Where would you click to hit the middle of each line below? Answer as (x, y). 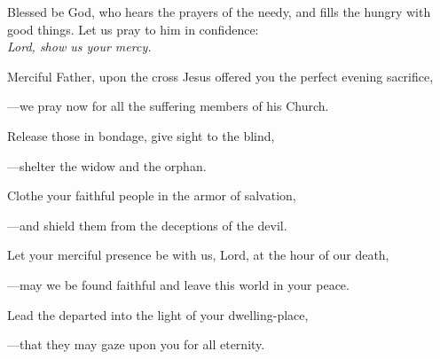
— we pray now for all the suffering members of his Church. (168, 106)
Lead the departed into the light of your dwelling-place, (158, 314)
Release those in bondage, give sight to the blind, (141, 135)
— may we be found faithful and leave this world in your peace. (178, 284)
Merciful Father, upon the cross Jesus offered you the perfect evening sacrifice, (220, 76)
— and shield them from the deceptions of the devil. (147, 225)
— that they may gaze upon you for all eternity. (136, 344)
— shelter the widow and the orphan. (107, 165)
